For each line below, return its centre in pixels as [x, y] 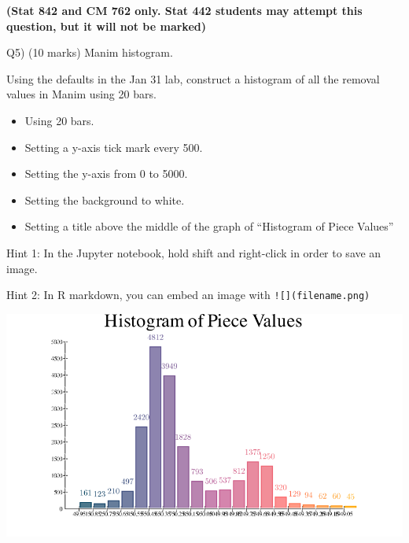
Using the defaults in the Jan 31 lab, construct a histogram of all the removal [193, 78]
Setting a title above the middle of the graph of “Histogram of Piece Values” [209, 226]
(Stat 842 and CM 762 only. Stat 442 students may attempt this [184, 10]
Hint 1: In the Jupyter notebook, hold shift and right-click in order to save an [194, 252]
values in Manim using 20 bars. [81, 94]
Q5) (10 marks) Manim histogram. [90, 52]
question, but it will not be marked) [106, 26]
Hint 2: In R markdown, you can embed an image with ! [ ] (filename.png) [188, 295]
